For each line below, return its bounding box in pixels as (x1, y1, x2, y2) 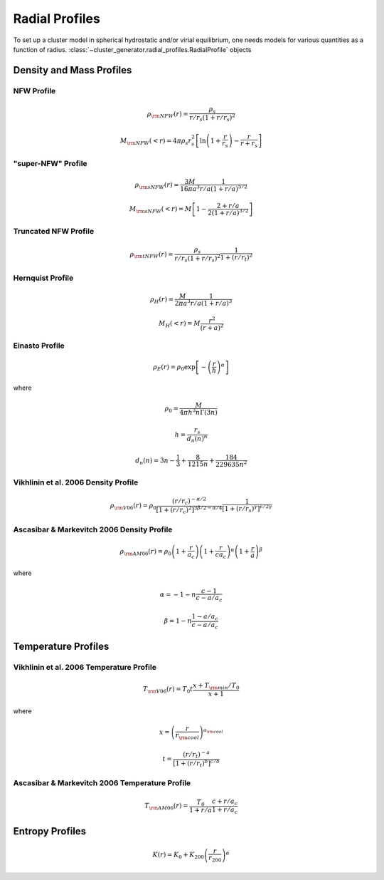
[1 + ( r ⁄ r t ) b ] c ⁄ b (173, 757, 220, 769)
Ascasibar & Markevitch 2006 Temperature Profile (13, 777, 191, 787)
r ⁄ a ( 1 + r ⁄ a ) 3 (190, 298, 233, 307)
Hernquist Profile (13, 273, 74, 283)
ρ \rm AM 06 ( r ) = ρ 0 (119, 547, 172, 557)
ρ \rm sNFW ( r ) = (134, 180, 179, 190)
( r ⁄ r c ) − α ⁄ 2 (171, 496, 206, 507)
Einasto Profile (13, 341, 65, 351)
